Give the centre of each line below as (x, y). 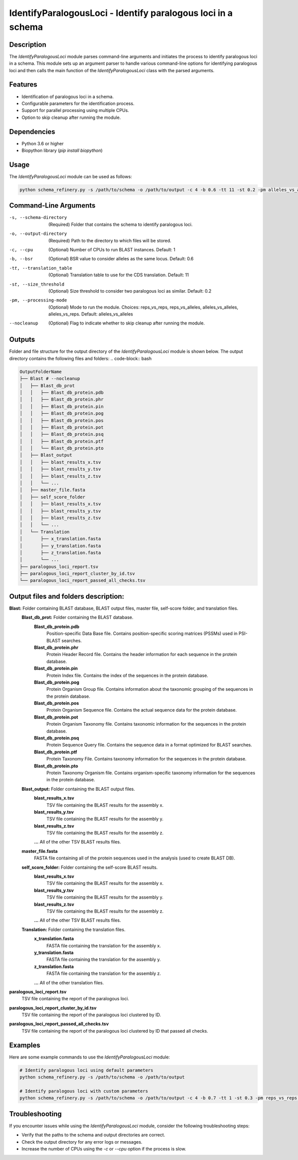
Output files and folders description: (67, 596)
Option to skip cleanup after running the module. (71, 117)
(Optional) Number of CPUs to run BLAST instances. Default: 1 (112, 249)
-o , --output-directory (38, 234)
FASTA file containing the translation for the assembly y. (104, 959)
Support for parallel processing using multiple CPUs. (75, 110)
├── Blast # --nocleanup (50, 379)
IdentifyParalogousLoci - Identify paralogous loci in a (121, 13)
